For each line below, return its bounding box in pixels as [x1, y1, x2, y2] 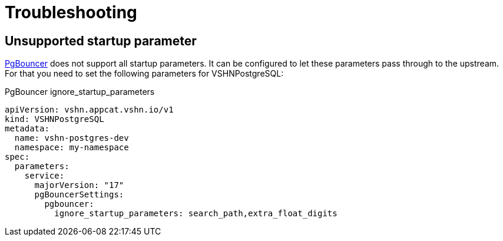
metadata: [5, 124, 49, 134]
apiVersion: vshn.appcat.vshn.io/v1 [5, 105, 174, 115]
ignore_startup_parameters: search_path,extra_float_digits [54, 209, 337, 219]
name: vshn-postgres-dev [14, 133, 129, 143]
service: [24, 171, 65, 181]
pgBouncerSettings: [34, 190, 124, 200]
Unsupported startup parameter [5, 33, 197, 48]
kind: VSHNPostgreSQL [5, 114, 104, 124]
